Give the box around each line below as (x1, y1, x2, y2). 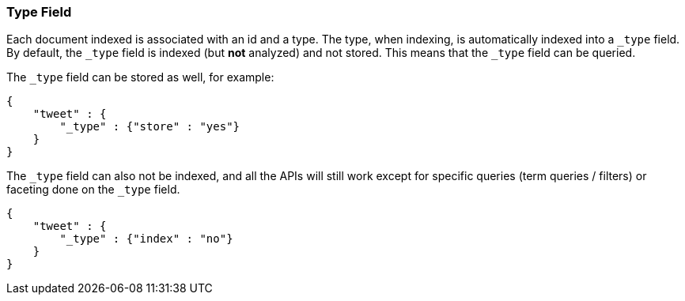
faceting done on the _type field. (6, 182, 180, 197)
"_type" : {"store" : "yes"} (59, 120, 240, 134)
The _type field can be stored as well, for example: (6, 70, 274, 85)
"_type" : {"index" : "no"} (59, 232, 233, 246)
